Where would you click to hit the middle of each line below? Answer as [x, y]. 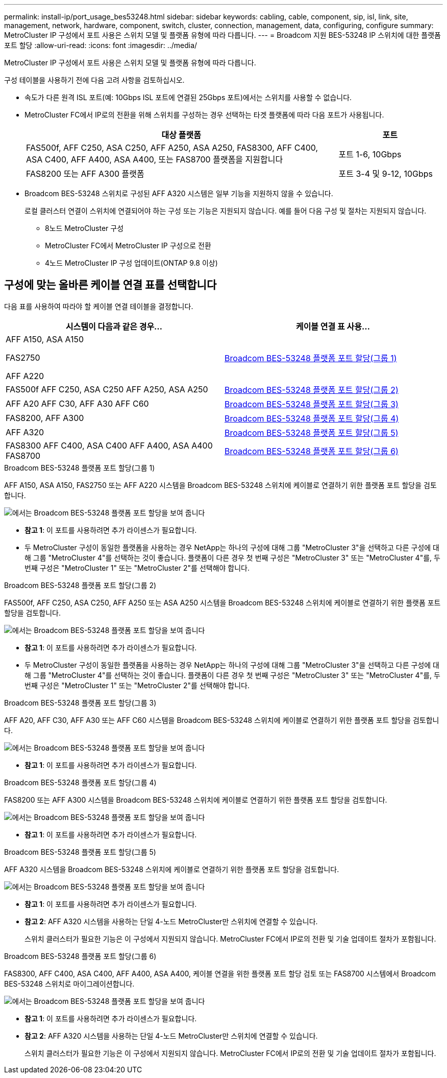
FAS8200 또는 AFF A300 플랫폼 [85, 174]
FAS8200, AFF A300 [45, 418]
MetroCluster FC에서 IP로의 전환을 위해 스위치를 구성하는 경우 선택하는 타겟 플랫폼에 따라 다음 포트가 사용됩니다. [204, 115]
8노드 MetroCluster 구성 [84, 228]
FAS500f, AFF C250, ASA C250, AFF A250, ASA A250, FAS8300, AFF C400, [172, 148]
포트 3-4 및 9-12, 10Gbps [386, 174]
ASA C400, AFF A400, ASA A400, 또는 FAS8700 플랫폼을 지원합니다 [155, 159]
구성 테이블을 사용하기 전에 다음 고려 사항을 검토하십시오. [94, 80]
